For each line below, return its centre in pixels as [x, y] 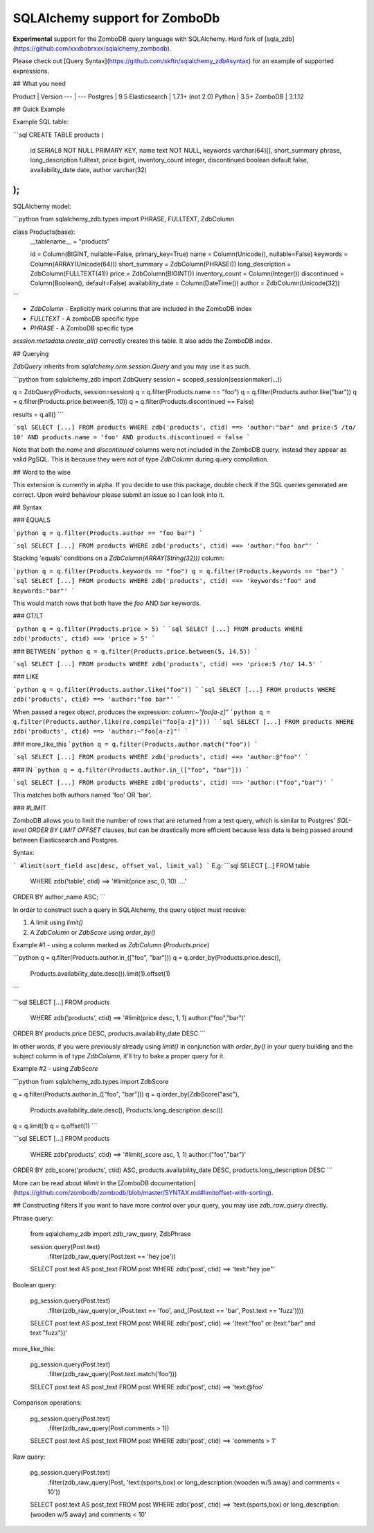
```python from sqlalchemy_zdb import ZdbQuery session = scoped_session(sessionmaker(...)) [148, 379]
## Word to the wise [42, 472]
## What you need [39, 84]
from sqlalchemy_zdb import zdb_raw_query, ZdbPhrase [110, 1234]
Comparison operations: [47, 1403]
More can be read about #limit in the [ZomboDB [81, 1183]
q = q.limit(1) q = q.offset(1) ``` [55, 1126]
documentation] [173, 1183]
